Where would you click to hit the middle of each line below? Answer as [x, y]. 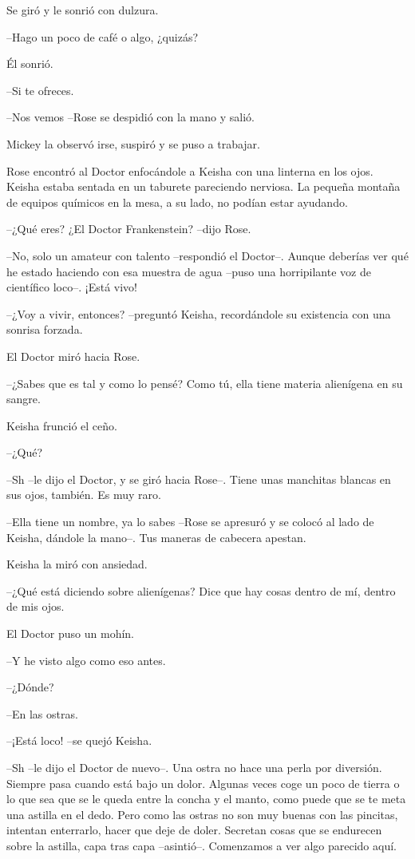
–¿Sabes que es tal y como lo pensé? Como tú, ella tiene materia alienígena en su [205, 383]
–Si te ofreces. [40, 90]
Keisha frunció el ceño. [62, 425]
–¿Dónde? [30, 687]
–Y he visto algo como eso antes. [86, 660]
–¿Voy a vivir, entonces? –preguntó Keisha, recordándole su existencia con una [199, 313]
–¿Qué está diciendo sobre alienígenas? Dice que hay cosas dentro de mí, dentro [201, 590]
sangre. [24, 399]
